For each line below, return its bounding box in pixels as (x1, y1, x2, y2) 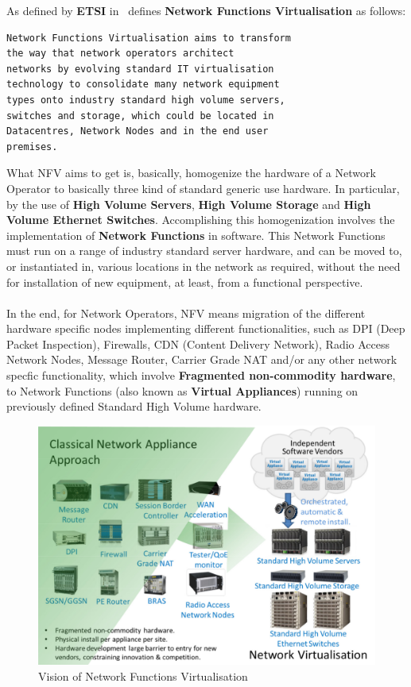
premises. (6, 141, 58, 152)
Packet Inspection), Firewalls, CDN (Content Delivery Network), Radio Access (6, 335, 390, 352)
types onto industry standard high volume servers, (6, 94, 285, 106)
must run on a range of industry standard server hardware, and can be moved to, (6, 242, 402, 259)
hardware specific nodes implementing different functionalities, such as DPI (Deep (6, 320, 405, 337)
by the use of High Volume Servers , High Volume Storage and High (6, 195, 371, 212)
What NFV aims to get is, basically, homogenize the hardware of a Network (6, 164, 376, 181)
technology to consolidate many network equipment (6, 79, 280, 91)
